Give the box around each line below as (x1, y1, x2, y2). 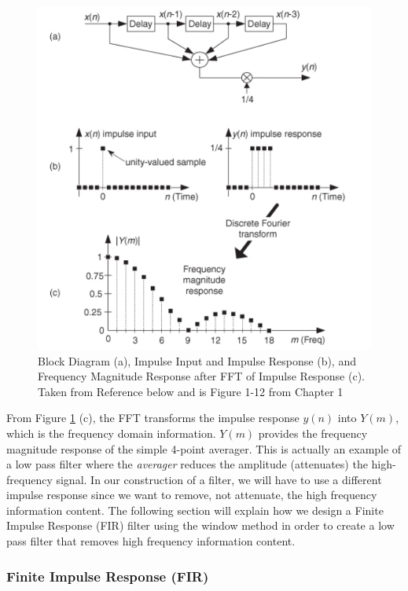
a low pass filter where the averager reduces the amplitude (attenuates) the (6, 456, 368, 472)
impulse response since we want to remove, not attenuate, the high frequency (6, 486, 377, 503)
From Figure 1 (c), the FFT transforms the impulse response (6, 409, 300, 426)
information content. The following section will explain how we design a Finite (6, 501, 384, 518)
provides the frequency (258, 424, 368, 441)
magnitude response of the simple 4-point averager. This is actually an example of (6, 440, 402, 457)
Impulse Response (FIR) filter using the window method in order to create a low (6, 517, 395, 534)
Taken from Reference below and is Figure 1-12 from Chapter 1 (38, 383, 344, 399)
